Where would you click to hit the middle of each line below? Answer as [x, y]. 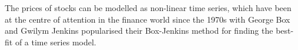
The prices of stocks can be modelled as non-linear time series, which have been [148, 8]
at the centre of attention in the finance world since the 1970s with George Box [148, 19]
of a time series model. [56, 42]
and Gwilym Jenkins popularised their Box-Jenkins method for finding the [139, 31]
